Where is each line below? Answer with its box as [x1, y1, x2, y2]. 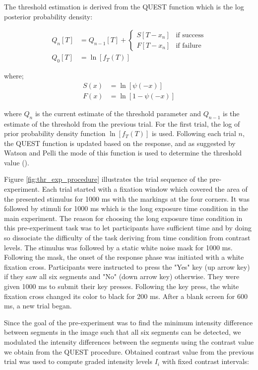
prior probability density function [4, 128, 106, 139]
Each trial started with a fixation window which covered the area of [42, 184, 248, 194]
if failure [176, 42, 201, 49]
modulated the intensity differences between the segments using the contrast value [4, 336, 254, 347]
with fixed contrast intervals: [162, 356, 249, 367]
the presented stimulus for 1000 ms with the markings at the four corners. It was [4, 193, 250, 204]
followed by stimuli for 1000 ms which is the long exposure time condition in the [4, 203, 248, 214]
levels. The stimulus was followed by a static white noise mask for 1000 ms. [4, 242, 233, 252]
